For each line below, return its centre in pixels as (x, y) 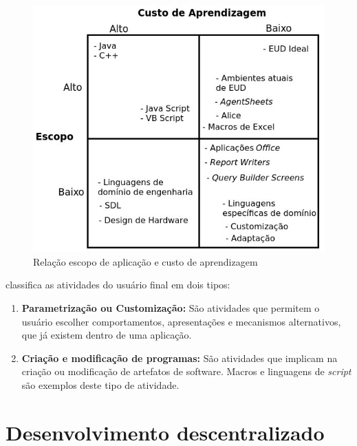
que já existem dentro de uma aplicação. (107, 335)
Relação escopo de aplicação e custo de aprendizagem (145, 261)
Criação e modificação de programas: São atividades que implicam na (180, 358)
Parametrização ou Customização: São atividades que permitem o (171, 308)
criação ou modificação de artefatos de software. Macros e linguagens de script (186, 371)
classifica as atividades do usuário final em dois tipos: (118, 285)
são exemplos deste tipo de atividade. (100, 385)
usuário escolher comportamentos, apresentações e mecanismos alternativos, (181, 321)
